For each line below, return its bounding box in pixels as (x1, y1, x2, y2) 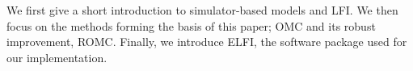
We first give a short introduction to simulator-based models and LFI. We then (6, 2, 398, 18)
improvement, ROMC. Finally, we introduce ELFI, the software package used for (6, 33, 407, 50)
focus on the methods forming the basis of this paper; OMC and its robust (6, 17, 376, 34)
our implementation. (6, 48, 107, 65)
